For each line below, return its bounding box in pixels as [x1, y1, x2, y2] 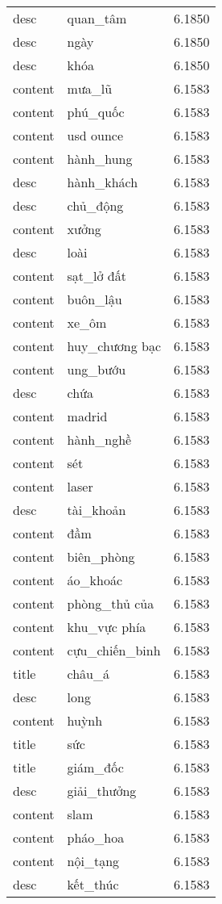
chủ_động [67, 196, 124, 215]
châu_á [67, 664, 110, 683]
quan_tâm [67, 9, 127, 27]
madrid [67, 407, 108, 425]
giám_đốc [67, 758, 124, 776]
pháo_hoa [67, 828, 125, 847]
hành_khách [67, 173, 138, 191]
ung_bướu [67, 360, 126, 379]
